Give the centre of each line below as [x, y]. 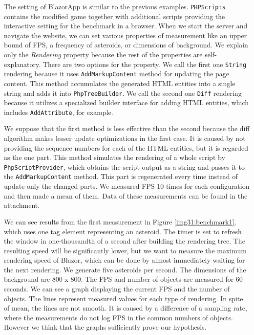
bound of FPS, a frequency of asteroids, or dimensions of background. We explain [126, 45]
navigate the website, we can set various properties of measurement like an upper [126, 35]
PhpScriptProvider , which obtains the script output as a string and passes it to [124, 167]
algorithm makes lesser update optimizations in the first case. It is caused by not [125, 138]
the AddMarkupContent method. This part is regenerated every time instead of [121, 176]
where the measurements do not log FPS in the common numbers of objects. [118, 317]
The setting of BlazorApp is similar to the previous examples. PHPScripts [115, 6]
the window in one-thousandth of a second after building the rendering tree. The [125, 241]
